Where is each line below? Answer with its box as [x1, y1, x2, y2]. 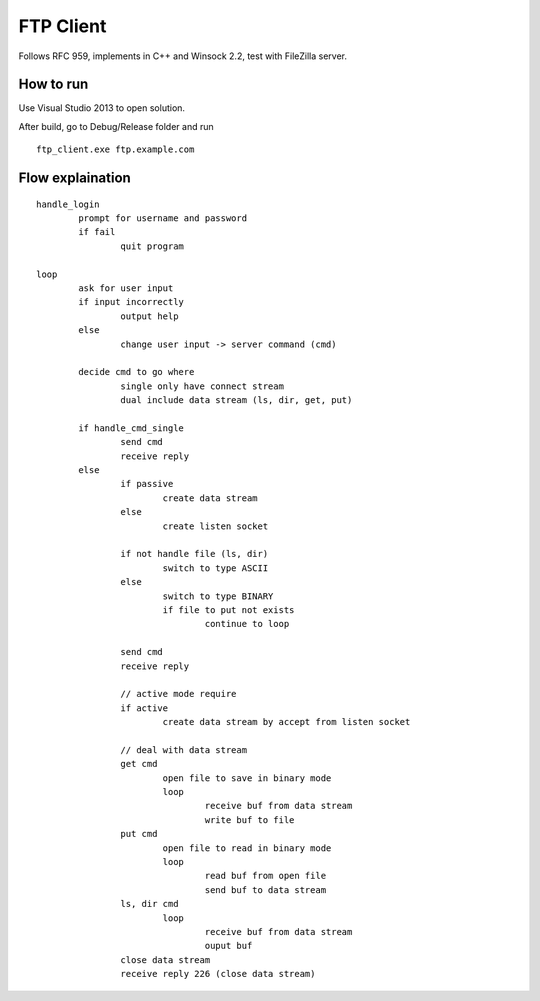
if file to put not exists [162, 604, 295, 615]
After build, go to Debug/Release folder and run [18, 120, 214, 132]
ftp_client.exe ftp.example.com [36, 144, 195, 155]
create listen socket [162, 520, 269, 532]
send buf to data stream [204, 884, 327, 895]
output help [120, 310, 179, 322]
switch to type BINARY [162, 590, 274, 602]
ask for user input [78, 282, 174, 294]
